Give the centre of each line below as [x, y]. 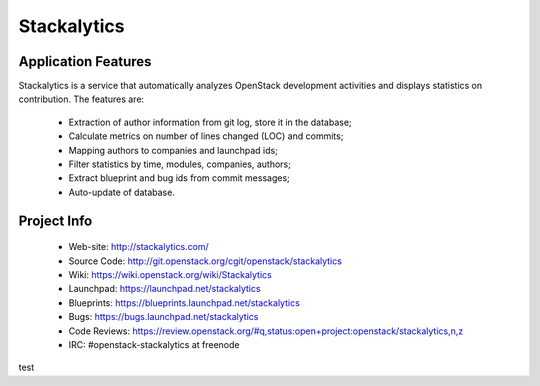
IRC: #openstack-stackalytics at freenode [154, 344]
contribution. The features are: [81, 99]
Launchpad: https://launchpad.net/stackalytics [164, 289]
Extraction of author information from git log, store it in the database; [210, 122]
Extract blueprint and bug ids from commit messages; [179, 178]
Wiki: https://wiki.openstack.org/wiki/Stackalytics [170, 274]
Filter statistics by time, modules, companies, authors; [180, 164]
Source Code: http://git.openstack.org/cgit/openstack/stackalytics [205, 261]
